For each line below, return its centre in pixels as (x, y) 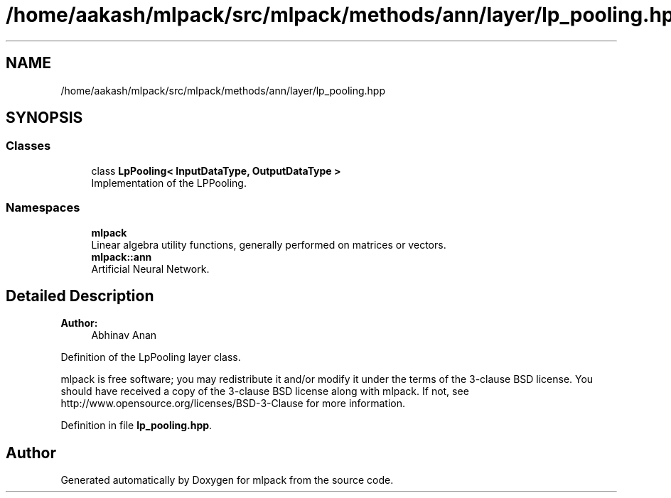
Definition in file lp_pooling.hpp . (136, 426)
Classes (28, 146)
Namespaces (43, 208)
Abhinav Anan (124, 335)
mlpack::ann (122, 256)
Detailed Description (80, 296)
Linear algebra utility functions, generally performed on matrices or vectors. (269, 244)
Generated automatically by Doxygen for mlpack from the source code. (227, 480)
